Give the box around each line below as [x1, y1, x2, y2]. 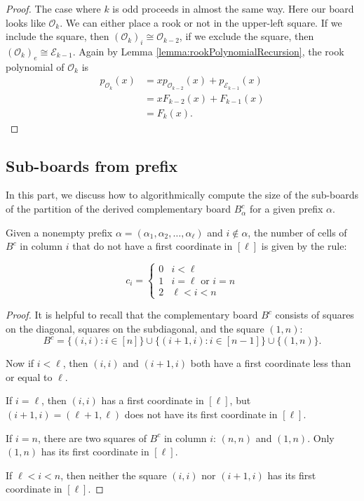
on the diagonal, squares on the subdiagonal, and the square [6, 321, 264, 336]
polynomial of [6, 59, 65, 74]
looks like [6, 15, 46, 29]
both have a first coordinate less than [190, 356, 351, 370]
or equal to [6, 369, 53, 384]
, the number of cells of [248, 225, 347, 239]
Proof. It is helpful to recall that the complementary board [6, 307, 258, 322]
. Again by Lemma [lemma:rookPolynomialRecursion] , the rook [72, 44, 344, 58]
